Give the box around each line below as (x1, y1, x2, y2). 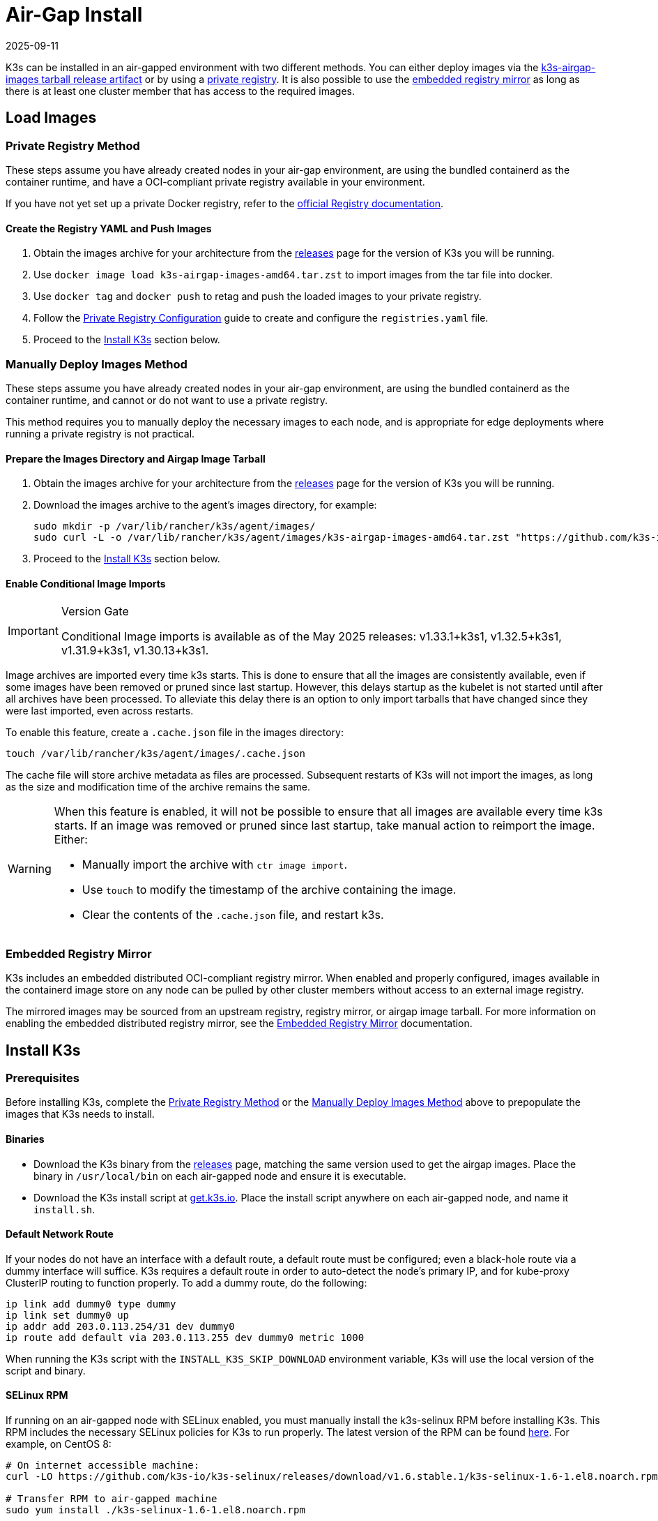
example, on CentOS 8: (6, 1438, 112, 1450)
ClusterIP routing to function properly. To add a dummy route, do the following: (6, 1276, 367, 1289)
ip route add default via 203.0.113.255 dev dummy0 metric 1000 (6, 1331, 365, 1343)
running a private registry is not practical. (6, 427, 195, 440)
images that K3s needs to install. (6, 1108, 155, 1121)
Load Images (6, 109, 97, 127)
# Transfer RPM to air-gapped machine (6, 1493, 217, 1504)
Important (8, 624, 59, 638)
